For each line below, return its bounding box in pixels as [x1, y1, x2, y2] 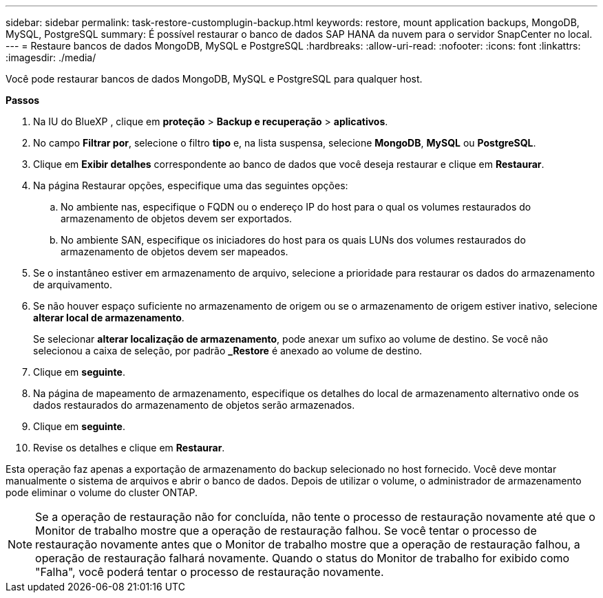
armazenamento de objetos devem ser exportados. [61, 213, 293, 224]
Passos [6, 94, 40, 106]
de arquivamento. [33, 279, 113, 290]
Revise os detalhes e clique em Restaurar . [33, 442, 225, 453]
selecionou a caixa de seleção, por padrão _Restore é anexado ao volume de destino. [33, 345, 423, 356]
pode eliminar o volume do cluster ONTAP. [6, 487, 198, 498]
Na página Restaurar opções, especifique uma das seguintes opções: [33, 180, 348, 191]
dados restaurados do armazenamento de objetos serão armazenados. [33, 399, 355, 411]
